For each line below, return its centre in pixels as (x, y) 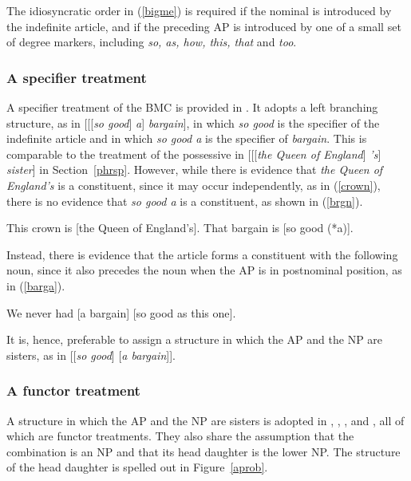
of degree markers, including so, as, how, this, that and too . (152, 42)
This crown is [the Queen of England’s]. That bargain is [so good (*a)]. (180, 228)
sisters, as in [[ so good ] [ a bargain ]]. (91, 355)
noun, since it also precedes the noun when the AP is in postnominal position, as (204, 270)
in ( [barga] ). (36, 285)
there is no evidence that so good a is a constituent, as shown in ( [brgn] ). (185, 201)
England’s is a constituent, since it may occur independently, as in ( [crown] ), (194, 185)
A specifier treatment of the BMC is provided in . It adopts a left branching (192, 107)
